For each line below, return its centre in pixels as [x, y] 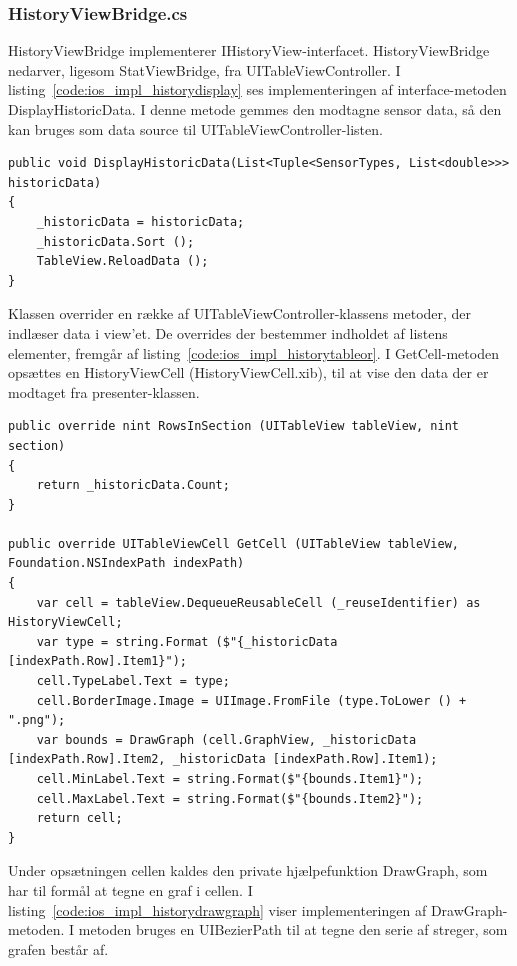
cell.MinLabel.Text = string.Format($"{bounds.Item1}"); [230, 779]
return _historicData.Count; [133, 485]
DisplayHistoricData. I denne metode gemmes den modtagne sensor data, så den [255, 109]
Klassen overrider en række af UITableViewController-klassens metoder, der [240, 313]
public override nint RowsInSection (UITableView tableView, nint [234, 426]
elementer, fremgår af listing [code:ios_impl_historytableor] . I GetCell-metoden [253, 352]
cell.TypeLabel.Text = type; [133, 681]
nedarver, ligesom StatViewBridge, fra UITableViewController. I [204, 69]
